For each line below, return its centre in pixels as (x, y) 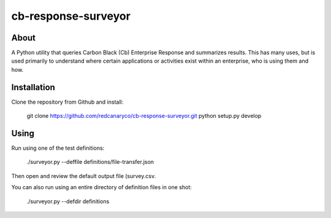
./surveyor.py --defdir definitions (68, 201)
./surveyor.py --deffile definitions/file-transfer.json (90, 162)
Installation (33, 87)
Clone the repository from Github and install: (67, 102)
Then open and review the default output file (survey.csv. (84, 176)
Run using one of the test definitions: (58, 148)
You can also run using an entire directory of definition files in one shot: (102, 187)
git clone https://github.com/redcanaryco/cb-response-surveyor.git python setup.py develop (144, 116)
